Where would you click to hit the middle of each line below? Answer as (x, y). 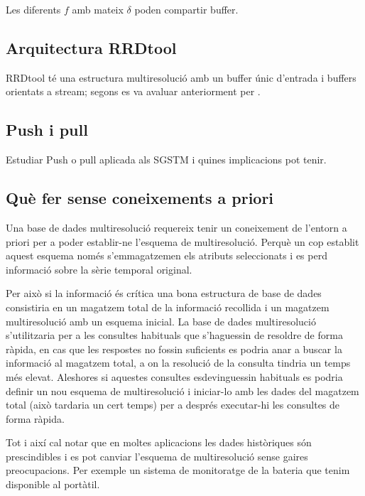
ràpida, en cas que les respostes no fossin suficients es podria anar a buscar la (174, 349)
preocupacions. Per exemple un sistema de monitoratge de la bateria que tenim (178, 470)
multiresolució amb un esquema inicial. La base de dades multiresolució (161, 321)
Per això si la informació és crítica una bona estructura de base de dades (164, 293)
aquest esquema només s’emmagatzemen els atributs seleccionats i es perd (167, 255)
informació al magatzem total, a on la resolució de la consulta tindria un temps (178, 363)
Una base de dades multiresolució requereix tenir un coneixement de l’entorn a (176, 227)
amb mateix (98, 9)
